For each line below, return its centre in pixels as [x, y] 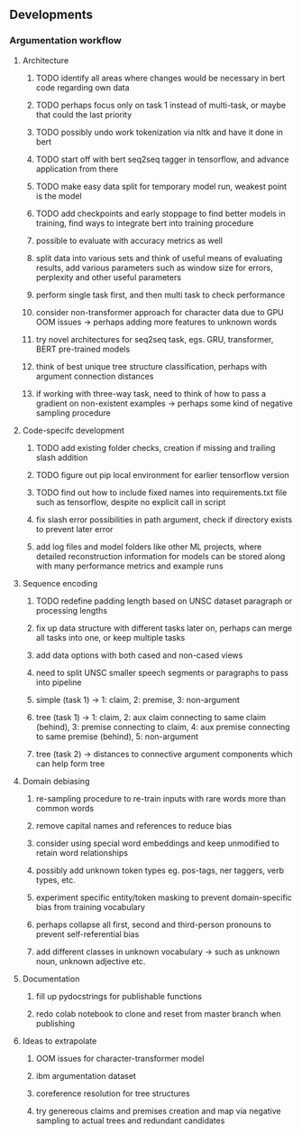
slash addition [62, 457]
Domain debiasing [56, 781]
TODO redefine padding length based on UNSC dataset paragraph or [164, 601]
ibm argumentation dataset [86, 1075]
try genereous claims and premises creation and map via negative [158, 1111]
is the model [59, 196]
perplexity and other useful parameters [109, 277]
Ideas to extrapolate [59, 1041]
